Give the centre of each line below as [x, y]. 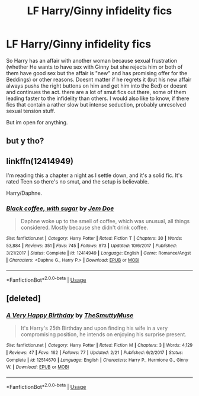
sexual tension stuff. [31, 111]
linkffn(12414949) [40, 161]
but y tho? [25, 141]
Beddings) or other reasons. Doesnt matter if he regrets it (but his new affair [99, 79]
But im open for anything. [37, 122]
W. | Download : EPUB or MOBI [38, 367]
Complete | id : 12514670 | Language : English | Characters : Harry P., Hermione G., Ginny [97, 360]
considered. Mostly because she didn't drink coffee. [84, 228]
